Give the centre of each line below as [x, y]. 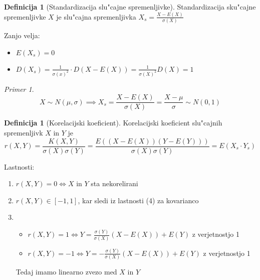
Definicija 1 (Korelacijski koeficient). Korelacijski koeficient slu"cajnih [113, 123]
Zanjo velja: [22, 35]
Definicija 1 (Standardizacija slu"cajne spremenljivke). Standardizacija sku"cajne [130, 7]
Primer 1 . [19, 89]
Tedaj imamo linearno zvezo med [66, 272]
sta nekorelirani [114, 183]
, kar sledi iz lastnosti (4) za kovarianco [138, 200]
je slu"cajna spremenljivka [96, 16]
